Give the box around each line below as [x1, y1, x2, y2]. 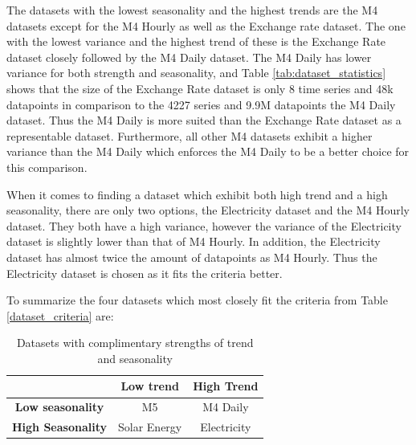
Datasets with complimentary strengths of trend [16, 334, 254, 351]
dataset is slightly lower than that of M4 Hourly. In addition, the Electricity [6, 233, 381, 250]
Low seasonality [14, 398, 104, 415]
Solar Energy [118, 418, 182, 435]
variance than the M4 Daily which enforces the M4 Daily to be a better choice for [6, 143, 410, 160]
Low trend [120, 378, 179, 394]
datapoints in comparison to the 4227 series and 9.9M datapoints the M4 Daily [6, 96, 396, 112]
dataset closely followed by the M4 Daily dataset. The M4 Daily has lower [6, 48, 372, 65]
